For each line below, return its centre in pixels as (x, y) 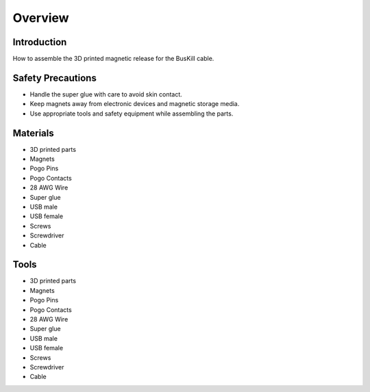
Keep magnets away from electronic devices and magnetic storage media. (135, 104)
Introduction (40, 42)
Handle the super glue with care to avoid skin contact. (106, 94)
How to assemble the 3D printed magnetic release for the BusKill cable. (113, 59)
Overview (41, 18)
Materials (33, 133)
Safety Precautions (55, 78)
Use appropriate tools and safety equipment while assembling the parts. (132, 114)
